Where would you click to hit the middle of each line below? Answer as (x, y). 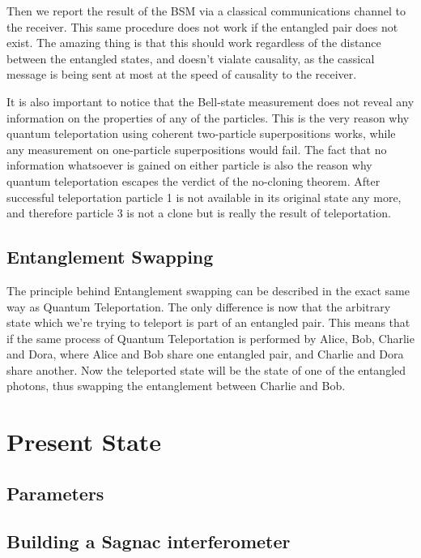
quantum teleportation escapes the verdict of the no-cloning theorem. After (193, 180)
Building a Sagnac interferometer (149, 541)
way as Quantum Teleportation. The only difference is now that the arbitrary (199, 306)
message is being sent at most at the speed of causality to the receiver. (182, 74)
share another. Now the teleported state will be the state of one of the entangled (206, 369)
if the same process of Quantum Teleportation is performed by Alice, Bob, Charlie (210, 338)
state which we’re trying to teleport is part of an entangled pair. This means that (208, 322)
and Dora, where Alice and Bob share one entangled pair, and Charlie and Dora (205, 354)
